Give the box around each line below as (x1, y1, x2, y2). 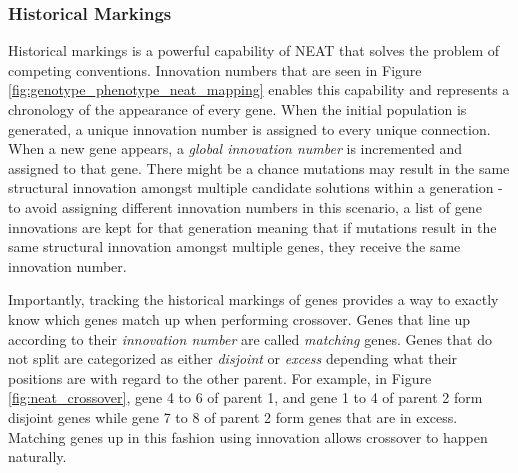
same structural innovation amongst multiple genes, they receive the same (8, 236, 461, 257)
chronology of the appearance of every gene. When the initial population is (8, 99, 467, 119)
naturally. (8, 446, 67, 467)
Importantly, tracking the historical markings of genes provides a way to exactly (8, 289, 499, 310)
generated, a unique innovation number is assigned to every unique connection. (8, 118, 491, 139)
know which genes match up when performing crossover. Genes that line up (8, 308, 471, 329)
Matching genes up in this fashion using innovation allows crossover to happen (8, 426, 488, 447)
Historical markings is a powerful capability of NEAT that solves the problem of (8, 40, 500, 61)
